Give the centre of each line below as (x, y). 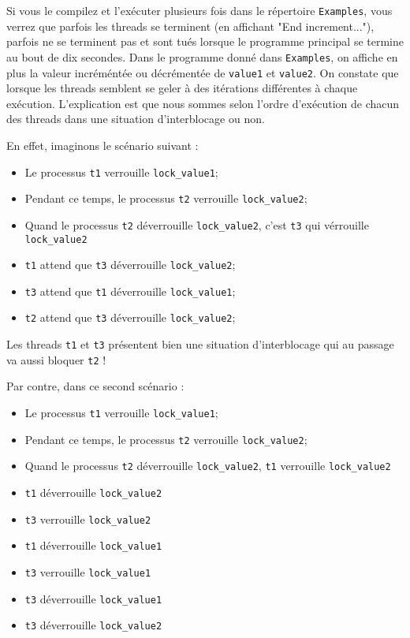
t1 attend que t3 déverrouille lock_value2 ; (130, 265)
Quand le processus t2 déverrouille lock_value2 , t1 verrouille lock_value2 (208, 466)
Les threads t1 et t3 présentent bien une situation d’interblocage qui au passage (200, 344)
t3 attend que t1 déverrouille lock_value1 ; (130, 291)
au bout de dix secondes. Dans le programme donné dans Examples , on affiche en (202, 56)
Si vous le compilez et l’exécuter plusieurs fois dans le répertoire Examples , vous (199, 10)
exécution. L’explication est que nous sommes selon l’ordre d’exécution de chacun (203, 103)
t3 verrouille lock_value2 (88, 519)
